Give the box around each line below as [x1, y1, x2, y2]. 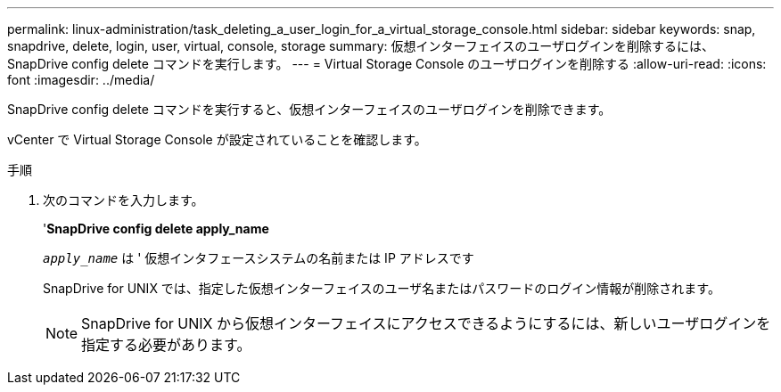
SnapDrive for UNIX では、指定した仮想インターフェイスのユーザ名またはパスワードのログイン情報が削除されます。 [43, 281, 720, 296]
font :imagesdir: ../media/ [7, 72, 155, 87]
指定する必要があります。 [81, 336, 251, 354]
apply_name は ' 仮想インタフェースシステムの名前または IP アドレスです [43, 250, 474, 265]
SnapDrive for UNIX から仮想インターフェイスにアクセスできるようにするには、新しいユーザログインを [81, 314, 771, 332]
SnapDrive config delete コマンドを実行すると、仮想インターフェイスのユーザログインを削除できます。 [7, 102, 612, 117]
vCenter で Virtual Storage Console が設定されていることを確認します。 [7, 132, 427, 147]
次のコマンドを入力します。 [43, 192, 204, 208]
